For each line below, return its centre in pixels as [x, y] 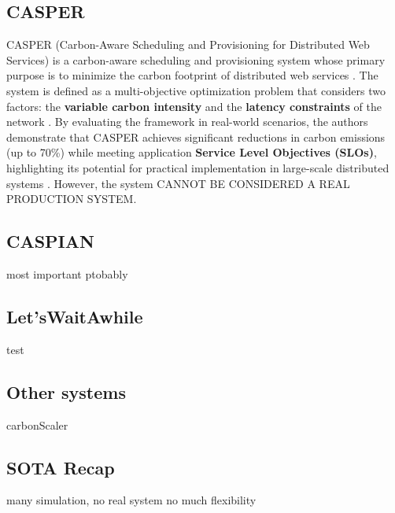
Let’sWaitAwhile [75, 316]
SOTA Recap [61, 467]
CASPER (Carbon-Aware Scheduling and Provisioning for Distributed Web [188, 44]
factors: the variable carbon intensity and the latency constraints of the [194, 106]
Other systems [66, 391]
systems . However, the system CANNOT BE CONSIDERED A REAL [178, 183]
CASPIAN [50, 241]
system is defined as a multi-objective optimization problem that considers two [196, 90]
